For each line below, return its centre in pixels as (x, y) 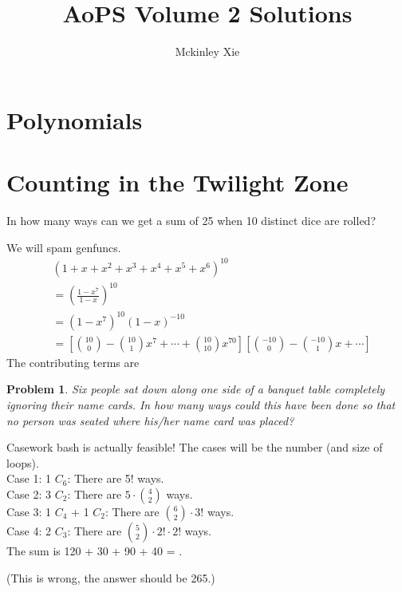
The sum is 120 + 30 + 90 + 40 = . (95, 551)
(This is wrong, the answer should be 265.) (111, 577)
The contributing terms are (73, 362)
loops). (23, 462)
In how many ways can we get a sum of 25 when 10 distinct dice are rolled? (191, 221)
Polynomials (75, 119)
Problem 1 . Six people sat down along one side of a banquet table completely (196, 389)
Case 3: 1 (29, 511)
